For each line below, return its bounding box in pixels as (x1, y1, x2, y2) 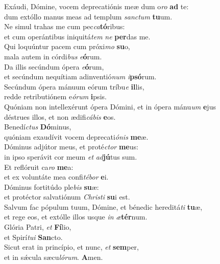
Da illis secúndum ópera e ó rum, (4, 61, 104, 72)
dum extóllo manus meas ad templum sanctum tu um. (4, 11, 173, 21)
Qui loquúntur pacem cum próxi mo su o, (4, 41, 130, 52)
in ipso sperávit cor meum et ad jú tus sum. (4, 151, 137, 162)
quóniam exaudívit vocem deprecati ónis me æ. (4, 131, 149, 142)
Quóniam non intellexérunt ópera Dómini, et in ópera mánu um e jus (4, 101, 216, 112)
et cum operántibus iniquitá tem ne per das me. (4, 31, 151, 41)
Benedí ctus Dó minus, (4, 121, 71, 132)
